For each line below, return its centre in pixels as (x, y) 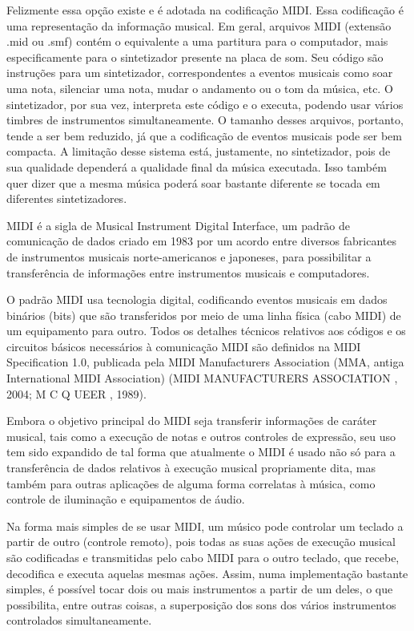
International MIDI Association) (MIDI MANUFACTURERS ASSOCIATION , (202, 378)
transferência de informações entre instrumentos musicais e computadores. (188, 272)
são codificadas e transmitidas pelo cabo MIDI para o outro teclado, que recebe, (203, 557)
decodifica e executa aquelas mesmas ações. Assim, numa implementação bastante (207, 573)
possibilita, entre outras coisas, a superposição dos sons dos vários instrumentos (201, 604)
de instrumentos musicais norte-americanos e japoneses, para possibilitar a (189, 256)
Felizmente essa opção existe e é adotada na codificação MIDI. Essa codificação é (205, 10)
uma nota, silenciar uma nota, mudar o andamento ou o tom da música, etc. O (200, 88)
